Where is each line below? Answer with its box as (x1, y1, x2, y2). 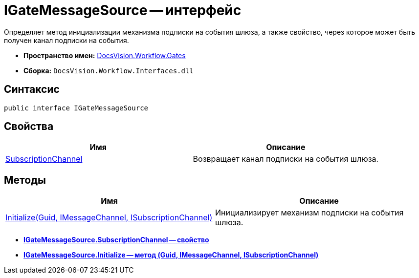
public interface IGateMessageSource (4, 104, 149, 112)
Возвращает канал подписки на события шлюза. (193, 154, 379, 164)
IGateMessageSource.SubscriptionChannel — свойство (23, 235, 209, 244)
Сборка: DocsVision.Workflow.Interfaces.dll (23, 66, 194, 75)
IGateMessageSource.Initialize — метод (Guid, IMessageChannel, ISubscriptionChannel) (23, 251, 319, 259)
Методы (4, 173, 46, 186)
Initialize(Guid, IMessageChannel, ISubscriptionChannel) (5, 213, 213, 223)
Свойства (4, 120, 54, 133)
